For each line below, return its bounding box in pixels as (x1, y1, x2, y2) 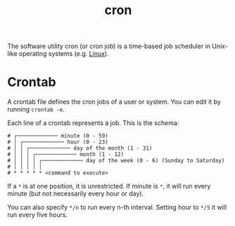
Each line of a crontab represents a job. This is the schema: (7, 119, 179, 127)
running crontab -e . (7, 105, 65, 114)
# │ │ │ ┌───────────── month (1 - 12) (7, 151, 125, 158)
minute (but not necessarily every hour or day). (7, 189, 144, 198)
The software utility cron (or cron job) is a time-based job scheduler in (7, 42, 211, 51)
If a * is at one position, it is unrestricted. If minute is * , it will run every (7, 182, 211, 191)
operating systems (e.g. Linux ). (18, 49, 109, 58)
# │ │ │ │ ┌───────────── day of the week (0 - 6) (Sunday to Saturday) (7, 157, 225, 165)
